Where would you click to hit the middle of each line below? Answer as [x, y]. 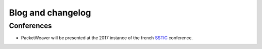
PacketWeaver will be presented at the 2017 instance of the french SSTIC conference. [107, 38]
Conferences [30, 26]
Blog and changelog [50, 13]
